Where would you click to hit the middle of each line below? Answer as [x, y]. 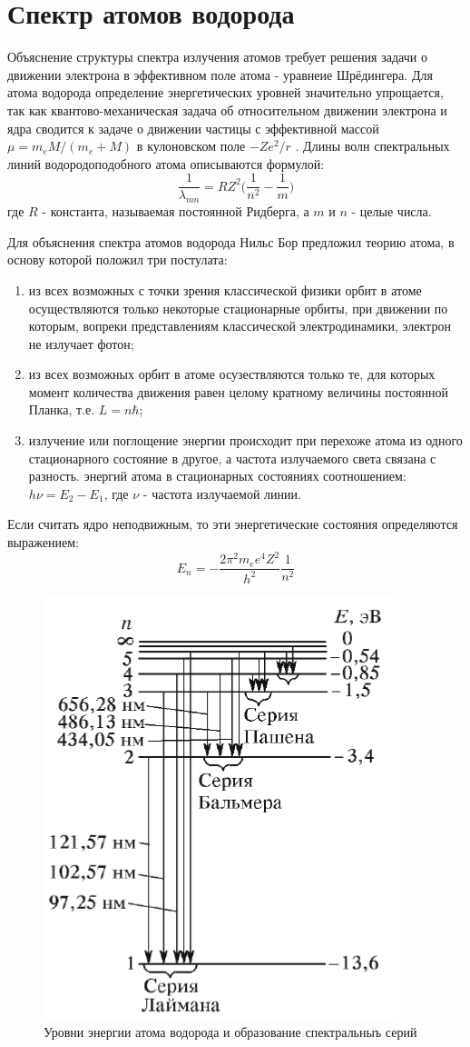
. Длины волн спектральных [372, 146]
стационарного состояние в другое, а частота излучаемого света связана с [232, 458]
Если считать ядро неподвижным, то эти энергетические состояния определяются [233, 524]
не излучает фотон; [81, 343]
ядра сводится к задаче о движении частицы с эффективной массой [193, 128]
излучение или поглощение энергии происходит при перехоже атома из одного [245, 440]
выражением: [43, 542]
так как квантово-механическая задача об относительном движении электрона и [227, 110]
